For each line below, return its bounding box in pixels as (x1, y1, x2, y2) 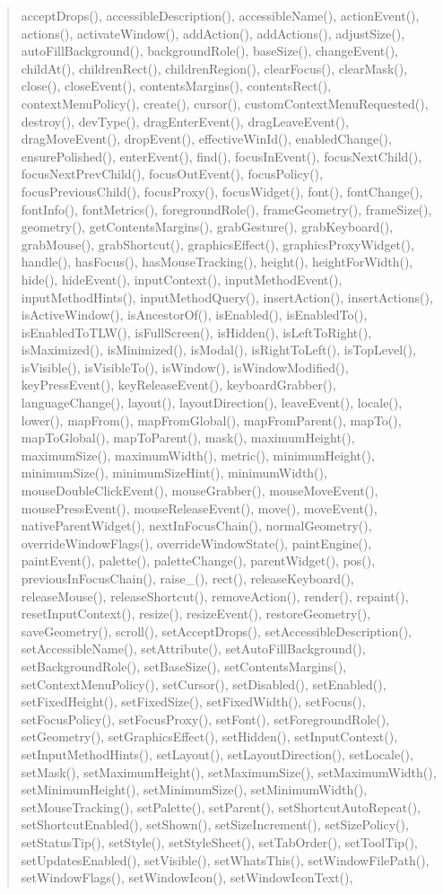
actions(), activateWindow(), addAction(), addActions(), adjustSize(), (21, 23, 405, 42)
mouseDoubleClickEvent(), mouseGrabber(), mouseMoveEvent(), (21, 481, 378, 500)
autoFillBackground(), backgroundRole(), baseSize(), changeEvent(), (21, 41, 399, 60)
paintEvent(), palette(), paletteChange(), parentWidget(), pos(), (21, 551, 376, 570)
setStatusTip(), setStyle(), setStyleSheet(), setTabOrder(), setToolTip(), (21, 832, 418, 851)
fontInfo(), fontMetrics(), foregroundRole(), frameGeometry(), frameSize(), (21, 199, 432, 218)
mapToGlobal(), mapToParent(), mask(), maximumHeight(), (21, 428, 355, 447)
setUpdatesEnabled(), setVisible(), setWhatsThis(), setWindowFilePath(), (21, 850, 430, 869)
